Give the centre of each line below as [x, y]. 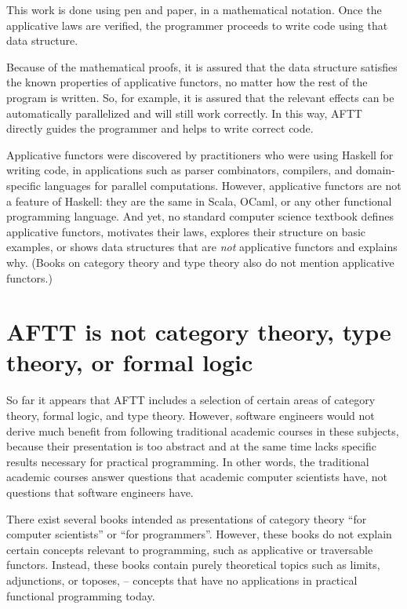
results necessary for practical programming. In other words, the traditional [188, 461]
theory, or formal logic [130, 362]
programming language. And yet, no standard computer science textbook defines [200, 216]
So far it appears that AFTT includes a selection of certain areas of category [191, 400]
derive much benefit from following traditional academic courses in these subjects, [203, 430]
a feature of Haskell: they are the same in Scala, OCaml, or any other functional [199, 201]
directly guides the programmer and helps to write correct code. [160, 128]
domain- [375, 170]
